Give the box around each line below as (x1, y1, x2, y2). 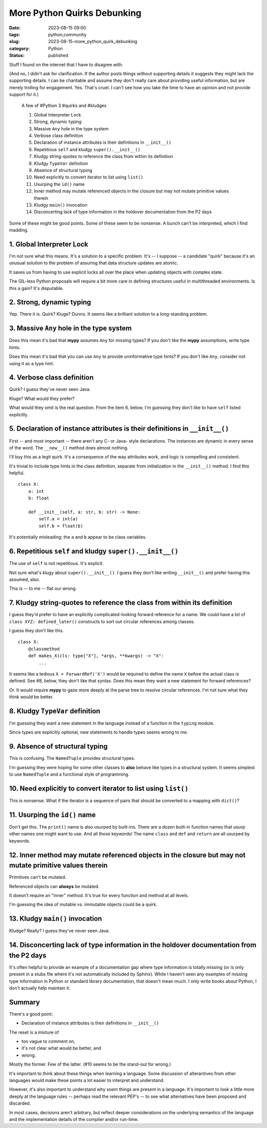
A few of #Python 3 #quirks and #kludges (21, 103, 107, 109)
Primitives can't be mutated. (9, 874, 67, 880)
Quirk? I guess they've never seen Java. (9, 387, 91, 393)
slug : (9, 39, 20, 45)
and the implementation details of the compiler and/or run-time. (9, 1116, 139, 1122)
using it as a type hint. (9, 360, 54, 366)
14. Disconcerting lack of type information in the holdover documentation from (9, 941, 257, 949)
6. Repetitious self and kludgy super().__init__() (9, 547, 179, 556)
